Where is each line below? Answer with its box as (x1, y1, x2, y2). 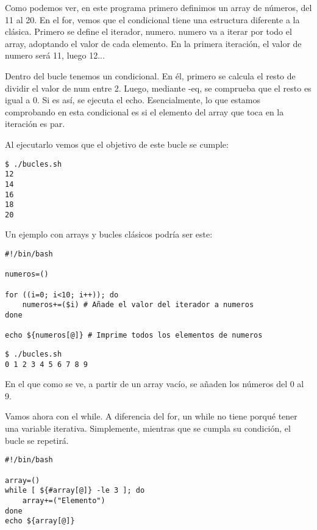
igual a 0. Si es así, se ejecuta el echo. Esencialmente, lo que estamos (5, 93, 261, 106)
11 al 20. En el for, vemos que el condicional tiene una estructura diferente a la (5, 13, 300, 26)
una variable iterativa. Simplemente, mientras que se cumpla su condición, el (5, 422, 291, 435)
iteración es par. (5, 117, 65, 130)
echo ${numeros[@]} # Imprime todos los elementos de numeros (5, 331, 263, 340)
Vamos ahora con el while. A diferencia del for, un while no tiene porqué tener (5, 410, 297, 423)
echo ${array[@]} (5, 517, 75, 526)
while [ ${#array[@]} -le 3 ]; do (5, 486, 145, 495)
